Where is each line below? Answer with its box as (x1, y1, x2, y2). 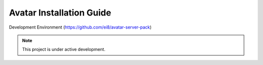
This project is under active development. (22, 47, 106, 52)
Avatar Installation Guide (9, 7, 112, 18)
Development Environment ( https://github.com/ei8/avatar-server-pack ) (9, 24, 152, 30)
